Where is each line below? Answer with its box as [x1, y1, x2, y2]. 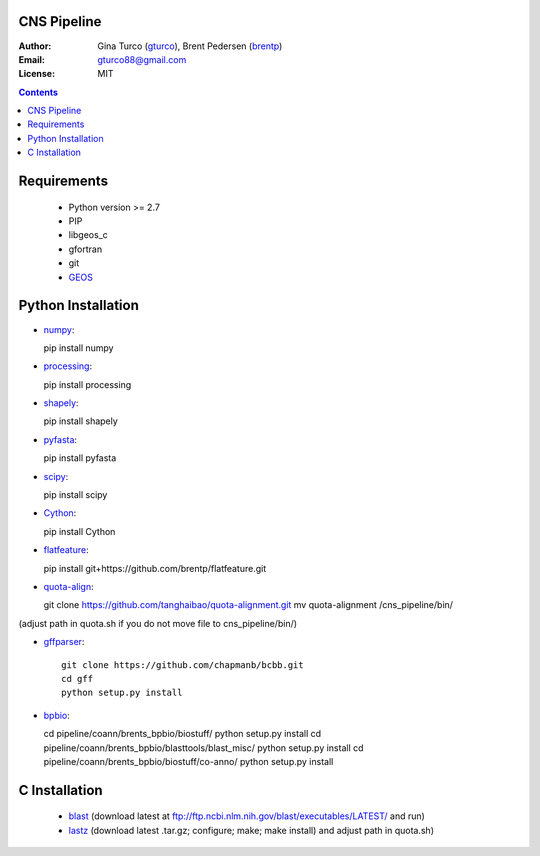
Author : [18, 40, 52, 52]
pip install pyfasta [43, 452, 117, 464]
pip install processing [43, 378, 132, 390]
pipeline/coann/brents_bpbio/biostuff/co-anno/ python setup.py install [43, 755, 334, 767]
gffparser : [43, 636, 85, 648]
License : [18, 68, 55, 80]
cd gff [61, 673, 94, 684]
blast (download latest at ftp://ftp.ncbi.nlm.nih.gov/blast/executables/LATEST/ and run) [68, 810, 425, 822]
